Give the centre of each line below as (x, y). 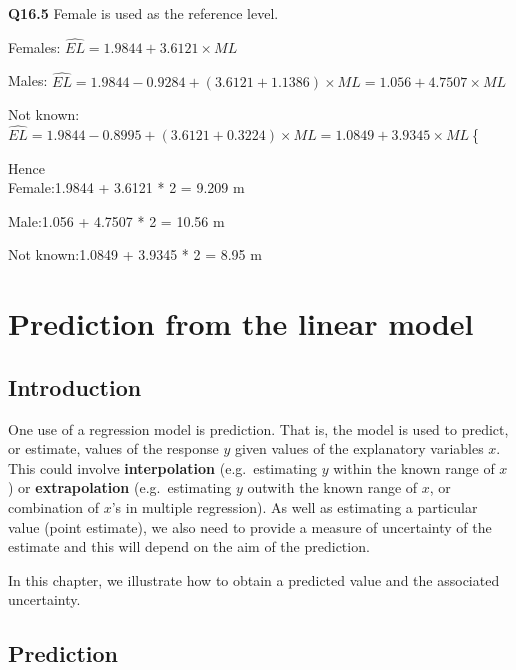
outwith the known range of (332, 487)
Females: (34, 46)
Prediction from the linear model (241, 323)
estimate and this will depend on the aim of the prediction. (189, 546)
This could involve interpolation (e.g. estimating (163, 467)
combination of (54, 506)
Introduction (75, 386)
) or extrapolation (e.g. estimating (120, 487)
